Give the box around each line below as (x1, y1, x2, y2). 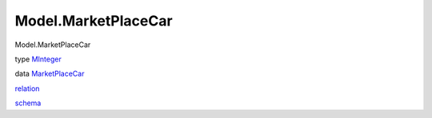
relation (14, 84, 40, 93)
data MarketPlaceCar (14, 69, 85, 79)
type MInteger (14, 54, 62, 64)
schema (14, 98, 42, 108)
